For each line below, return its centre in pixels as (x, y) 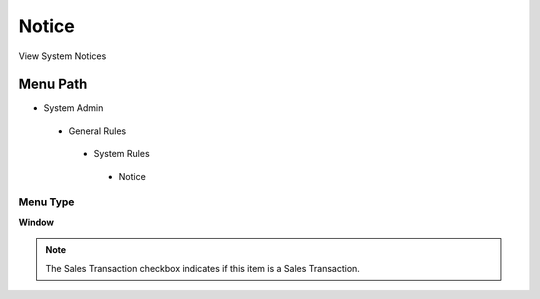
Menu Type (46, 202)
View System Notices (62, 56)
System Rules (121, 154)
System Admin (73, 108)
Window (36, 222)
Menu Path (53, 84)
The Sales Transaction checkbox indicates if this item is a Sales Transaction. (202, 268)
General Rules (97, 131)
